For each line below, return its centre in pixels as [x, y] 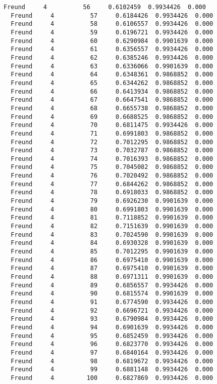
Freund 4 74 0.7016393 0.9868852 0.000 [112, 159]
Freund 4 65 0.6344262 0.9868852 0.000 [112, 83]
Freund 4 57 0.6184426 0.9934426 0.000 [112, 15]
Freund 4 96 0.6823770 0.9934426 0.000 [112, 344]
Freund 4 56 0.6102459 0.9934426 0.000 [105, 7]
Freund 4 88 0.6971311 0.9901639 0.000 [112, 277]
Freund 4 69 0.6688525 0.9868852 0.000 [112, 117]
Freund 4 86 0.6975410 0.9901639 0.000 [112, 260]
